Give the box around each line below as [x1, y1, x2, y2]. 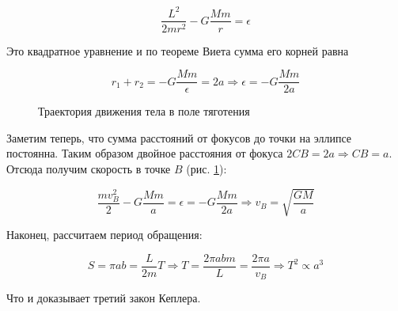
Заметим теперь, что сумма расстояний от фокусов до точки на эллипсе [6, 129, 352, 146]
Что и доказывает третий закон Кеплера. [6, 290, 201, 306]
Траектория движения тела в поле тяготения [38, 103, 250, 119]
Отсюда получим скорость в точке [6, 161, 171, 176]
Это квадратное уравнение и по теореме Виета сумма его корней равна [6, 42, 349, 59]
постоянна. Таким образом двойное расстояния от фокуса [6, 145, 283, 161]
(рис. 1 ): [186, 161, 227, 176]
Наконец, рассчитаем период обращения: [6, 226, 203, 243]
